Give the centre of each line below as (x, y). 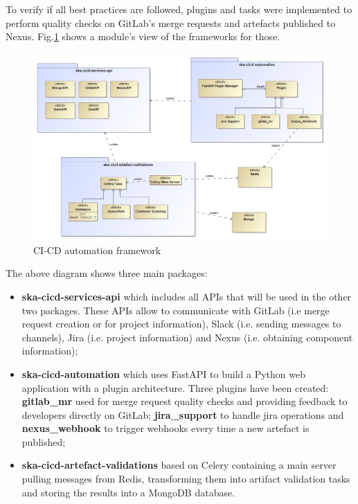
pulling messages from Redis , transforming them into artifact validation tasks (186, 479)
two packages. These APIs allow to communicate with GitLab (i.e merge (176, 310)
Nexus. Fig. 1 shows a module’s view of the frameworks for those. (143, 36)
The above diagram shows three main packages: (107, 273)
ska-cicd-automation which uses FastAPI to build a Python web (163, 373)
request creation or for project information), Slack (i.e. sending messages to (181, 324)
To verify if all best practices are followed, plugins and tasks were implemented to (179, 9)
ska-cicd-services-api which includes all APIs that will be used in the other (187, 296)
